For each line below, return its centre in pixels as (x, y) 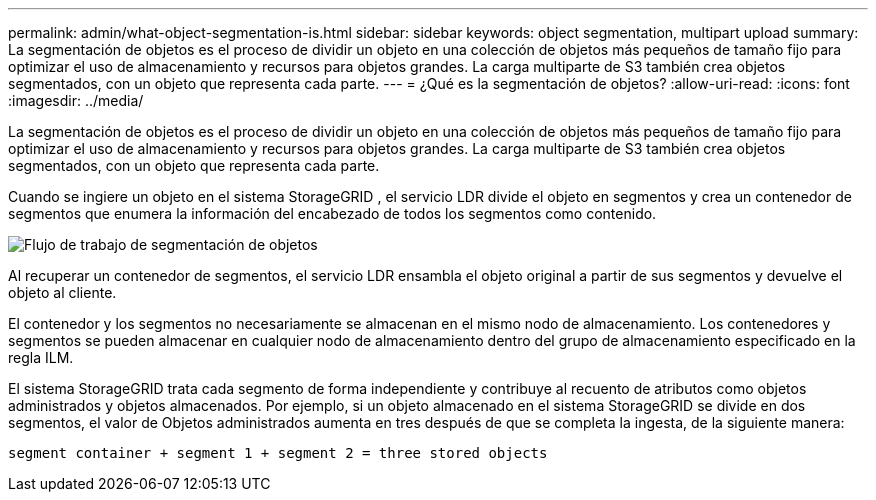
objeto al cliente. (62, 292)
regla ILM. (41, 357)
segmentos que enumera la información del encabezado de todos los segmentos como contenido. (332, 213)
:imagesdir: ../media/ (76, 100)
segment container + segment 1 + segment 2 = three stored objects (278, 453)
